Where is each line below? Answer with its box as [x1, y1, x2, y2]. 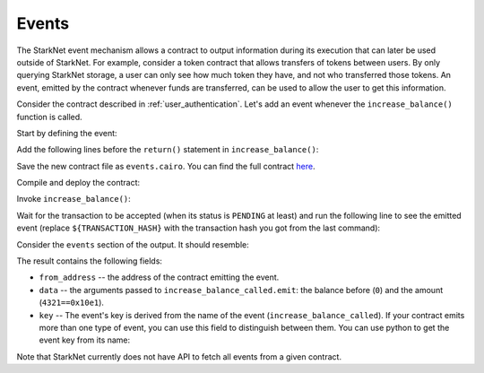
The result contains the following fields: [16, 256, 163, 266]
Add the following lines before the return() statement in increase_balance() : [16, 144, 319, 155]
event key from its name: [39, 334, 131, 345]
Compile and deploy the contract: [16, 178, 141, 188]
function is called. [16, 111, 82, 122]
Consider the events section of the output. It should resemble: [16, 239, 250, 250]
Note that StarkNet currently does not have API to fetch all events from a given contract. [16, 351, 342, 362]
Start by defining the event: [16, 127, 117, 138]
